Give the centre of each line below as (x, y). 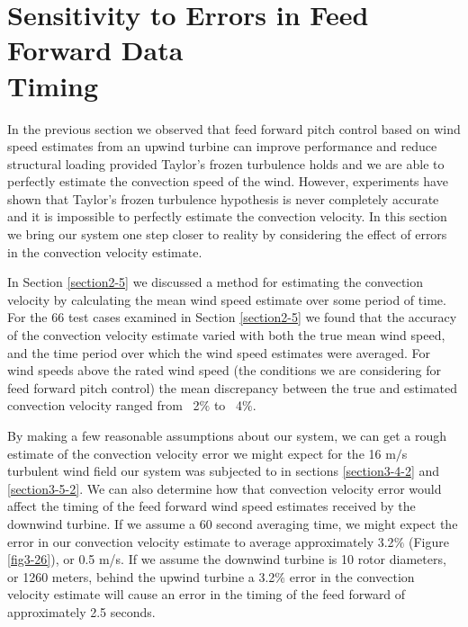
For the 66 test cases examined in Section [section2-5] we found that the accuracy (232, 317)
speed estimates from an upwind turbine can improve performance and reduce (222, 146)
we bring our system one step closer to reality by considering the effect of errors (227, 234)
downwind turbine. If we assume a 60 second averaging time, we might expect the (233, 523)
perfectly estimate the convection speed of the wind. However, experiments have (228, 181)
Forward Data (95, 50)
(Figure (428, 541)
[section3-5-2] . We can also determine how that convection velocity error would (225, 488)
